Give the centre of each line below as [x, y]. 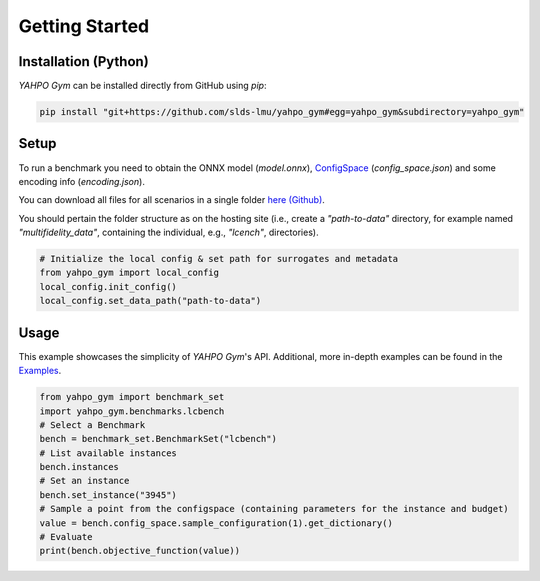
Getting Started [84, 26]
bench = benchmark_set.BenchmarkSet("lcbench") [158, 439]
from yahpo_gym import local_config [129, 273]
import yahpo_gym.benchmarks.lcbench [132, 411]
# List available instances [108, 453]
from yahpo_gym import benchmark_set [132, 397]
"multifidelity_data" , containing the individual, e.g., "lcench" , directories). [168, 232]
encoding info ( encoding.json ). [81, 181]
